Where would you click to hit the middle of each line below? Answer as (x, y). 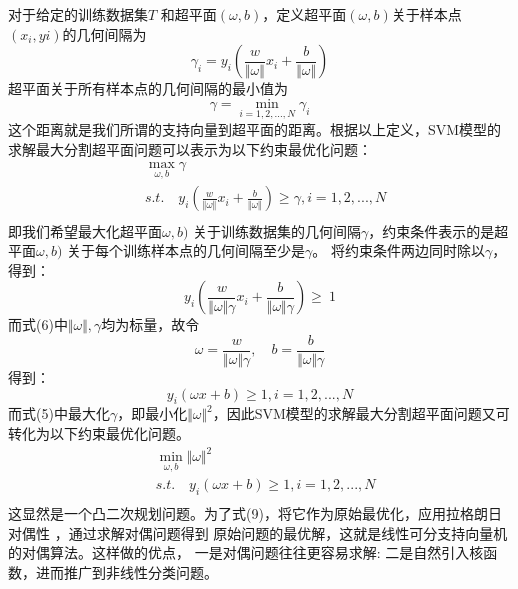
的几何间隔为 (104, 33)
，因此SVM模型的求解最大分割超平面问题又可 (361, 413)
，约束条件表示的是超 (438, 230)
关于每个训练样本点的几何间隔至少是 (186, 250)
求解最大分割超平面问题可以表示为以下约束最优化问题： (190, 148)
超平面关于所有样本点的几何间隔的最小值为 (148, 88)
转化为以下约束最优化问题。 (99, 432)
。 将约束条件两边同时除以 (399, 250)
